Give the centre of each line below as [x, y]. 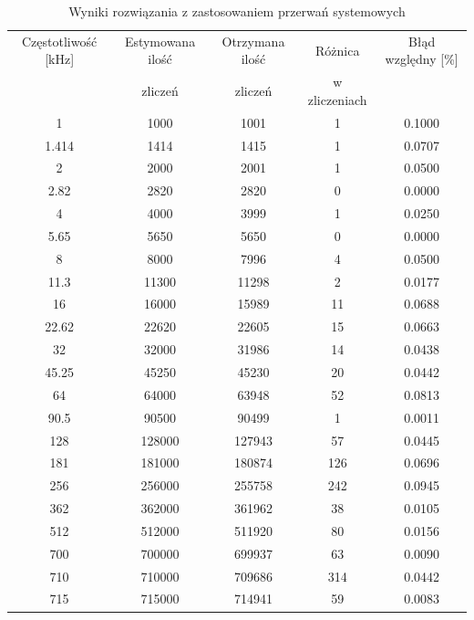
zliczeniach [337, 99]
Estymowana [160, 41]
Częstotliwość [60, 41]
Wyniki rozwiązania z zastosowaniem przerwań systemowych [237, 11]
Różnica [337, 50]
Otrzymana [253, 41]
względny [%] [422, 59]
